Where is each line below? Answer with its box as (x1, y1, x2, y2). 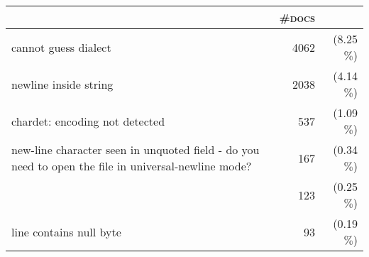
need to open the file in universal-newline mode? (11, 158, 252, 174)
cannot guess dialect (11, 38, 111, 55)
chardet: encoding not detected (11, 112, 165, 129)
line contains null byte (11, 223, 121, 240)
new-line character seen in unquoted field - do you (11, 141, 260, 158)
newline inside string (11, 75, 114, 92)
